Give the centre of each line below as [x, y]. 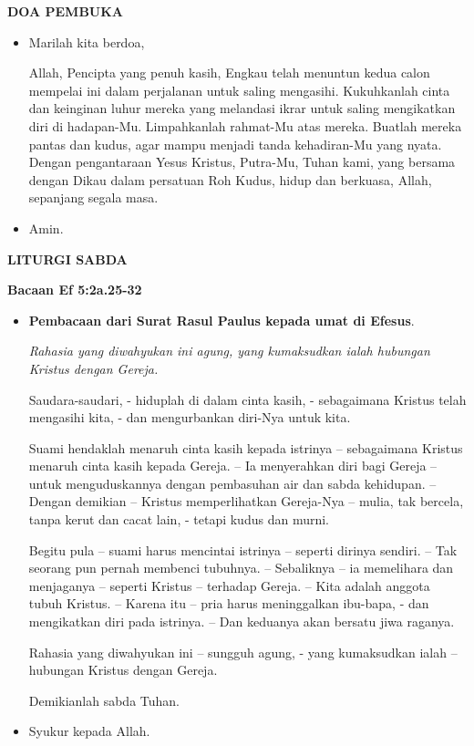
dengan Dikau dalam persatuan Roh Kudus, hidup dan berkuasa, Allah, [230, 179]
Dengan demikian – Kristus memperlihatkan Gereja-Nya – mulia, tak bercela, [246, 501]
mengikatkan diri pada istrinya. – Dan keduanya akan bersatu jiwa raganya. [242, 622]
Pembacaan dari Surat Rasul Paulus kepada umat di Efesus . [222, 320]
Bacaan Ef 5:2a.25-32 [75, 290]
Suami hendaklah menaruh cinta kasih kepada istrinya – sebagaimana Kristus [246, 447]
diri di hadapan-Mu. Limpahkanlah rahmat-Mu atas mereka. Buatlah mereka [245, 125]
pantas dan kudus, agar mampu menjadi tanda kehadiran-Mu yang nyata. [235, 144]
